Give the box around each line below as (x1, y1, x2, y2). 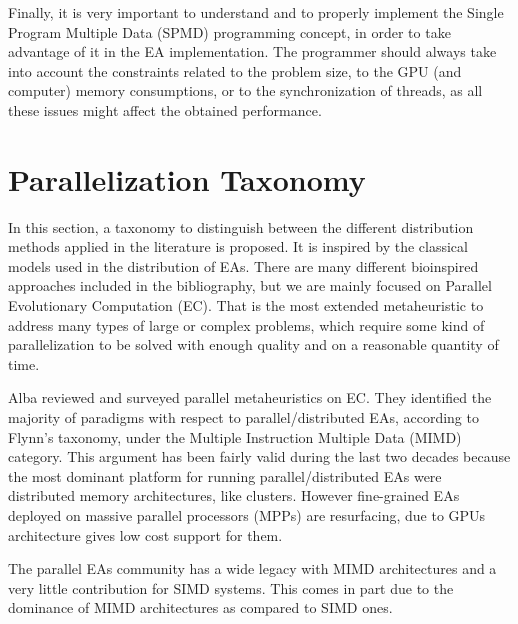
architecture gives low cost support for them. (8, 524, 283, 545)
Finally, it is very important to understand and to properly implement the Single (8, 2, 504, 22)
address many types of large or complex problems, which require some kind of (8, 314, 485, 335)
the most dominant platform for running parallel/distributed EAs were (8, 465, 442, 486)
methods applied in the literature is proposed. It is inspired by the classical (8, 236, 468, 257)
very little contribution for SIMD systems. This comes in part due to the (8, 577, 454, 598)
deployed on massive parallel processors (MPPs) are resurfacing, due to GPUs (8, 505, 486, 525)
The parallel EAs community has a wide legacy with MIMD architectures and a (8, 558, 497, 579)
